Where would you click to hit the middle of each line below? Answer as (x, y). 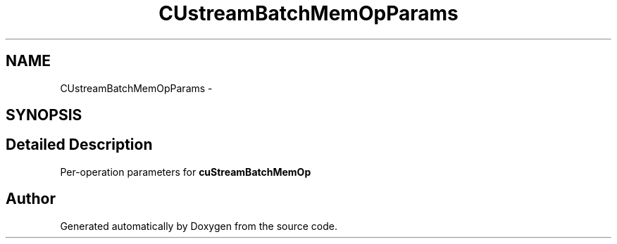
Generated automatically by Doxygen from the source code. (199, 226)
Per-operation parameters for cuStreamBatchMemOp (186, 172)
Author (31, 199)
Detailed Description (79, 145)
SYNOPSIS (44, 115)
